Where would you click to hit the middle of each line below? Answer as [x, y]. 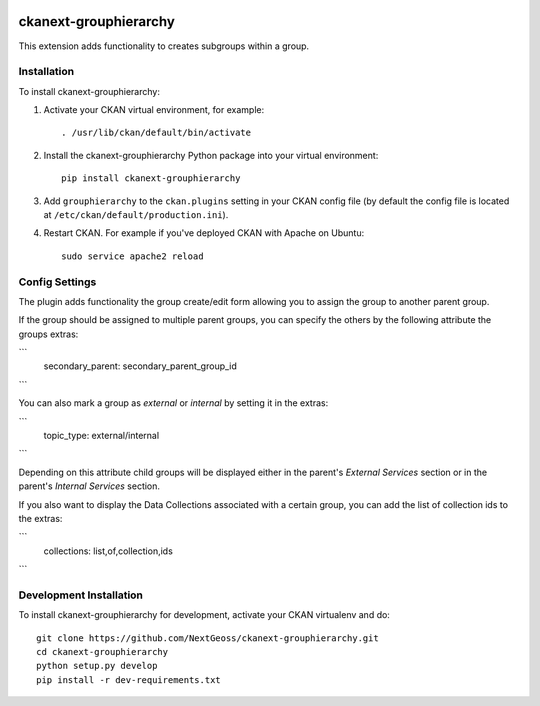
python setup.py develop [97, 666]
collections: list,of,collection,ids [108, 551]
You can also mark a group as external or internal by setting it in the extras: [173, 403]
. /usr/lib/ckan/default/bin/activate [156, 133]
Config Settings [57, 282]
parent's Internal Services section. [89, 486]
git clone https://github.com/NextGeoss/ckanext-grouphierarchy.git [207, 638]
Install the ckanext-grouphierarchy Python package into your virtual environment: [211, 155]
